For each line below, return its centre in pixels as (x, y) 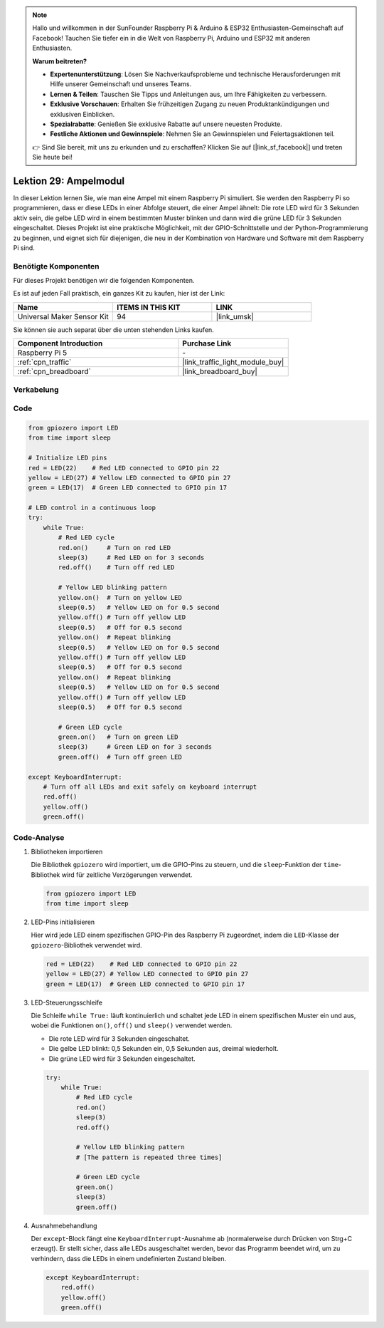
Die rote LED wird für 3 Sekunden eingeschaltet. (119, 1038)
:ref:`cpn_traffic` (44, 362)
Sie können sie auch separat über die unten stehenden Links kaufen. (114, 330)
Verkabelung (36, 390)
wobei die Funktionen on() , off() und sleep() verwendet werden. (132, 1025)
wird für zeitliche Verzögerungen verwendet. (127, 875)
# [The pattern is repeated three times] (149, 1157)
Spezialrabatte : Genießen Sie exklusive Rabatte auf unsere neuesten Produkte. (166, 124)
